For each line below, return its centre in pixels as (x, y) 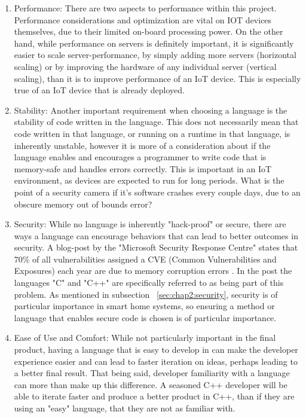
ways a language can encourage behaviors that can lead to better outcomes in (156, 235)
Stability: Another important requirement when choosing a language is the (151, 110)
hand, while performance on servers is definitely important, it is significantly (154, 43)
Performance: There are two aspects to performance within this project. (145, 8)
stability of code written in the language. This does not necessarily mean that (156, 122)
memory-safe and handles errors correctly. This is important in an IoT (143, 168)
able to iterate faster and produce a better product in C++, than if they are (154, 396)
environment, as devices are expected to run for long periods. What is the (149, 180)
